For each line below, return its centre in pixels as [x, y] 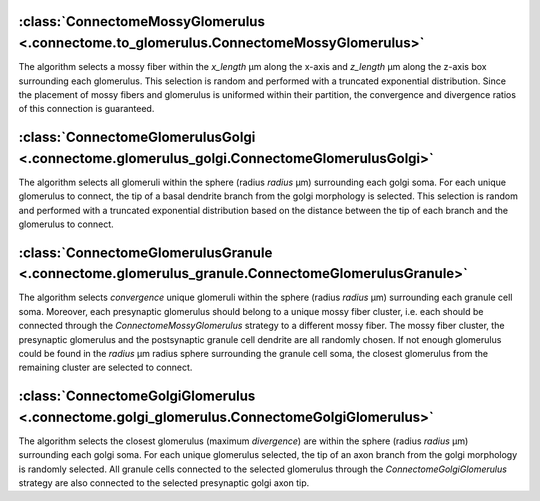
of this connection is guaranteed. [86, 109]
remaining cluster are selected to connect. [105, 367]
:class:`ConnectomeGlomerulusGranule [145, 252]
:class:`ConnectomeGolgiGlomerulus [137, 396]
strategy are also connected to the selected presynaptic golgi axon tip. [164, 483]
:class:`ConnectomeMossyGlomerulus [141, 21]
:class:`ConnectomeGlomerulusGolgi [137, 137]
